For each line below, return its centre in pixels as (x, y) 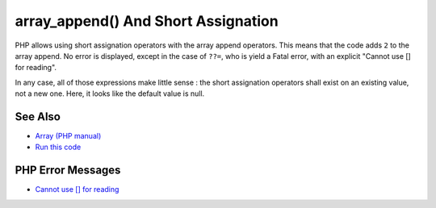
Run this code (58, 147)
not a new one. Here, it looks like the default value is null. (110, 94)
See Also (38, 116)
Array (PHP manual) (68, 136)
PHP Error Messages (68, 171)
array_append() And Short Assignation (147, 21)
